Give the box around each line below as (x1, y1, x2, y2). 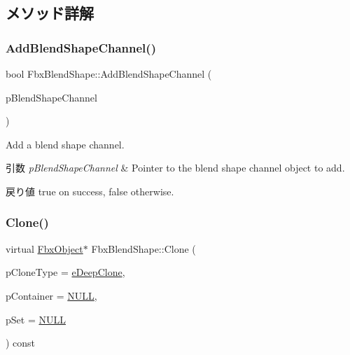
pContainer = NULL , (6, 288, 97, 302)
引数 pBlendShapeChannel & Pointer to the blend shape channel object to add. (6, 160, 345, 175)
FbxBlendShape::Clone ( (91, 241, 196, 256)
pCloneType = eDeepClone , (6, 265, 125, 279)
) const (6, 335, 36, 350)
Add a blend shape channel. (6, 137, 125, 151)
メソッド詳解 (6, 2, 94, 24)
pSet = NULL (6, 312, 66, 326)
